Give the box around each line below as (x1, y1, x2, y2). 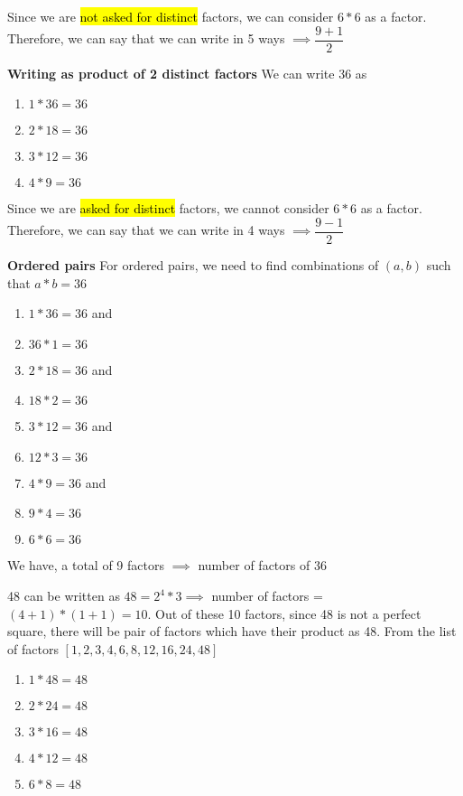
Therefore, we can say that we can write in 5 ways (7, 29, 285, 48)
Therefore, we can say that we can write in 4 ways (7, 220, 285, 239)
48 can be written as (7, 586, 120, 605)
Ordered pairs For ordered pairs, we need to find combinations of (7, 255, 379, 274)
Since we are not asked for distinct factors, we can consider (7, 7, 334, 25)
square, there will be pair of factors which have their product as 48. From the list (7, 622, 457, 641)
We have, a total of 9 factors (7, 556, 164, 575)
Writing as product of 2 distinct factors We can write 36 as (7, 63, 367, 82)
